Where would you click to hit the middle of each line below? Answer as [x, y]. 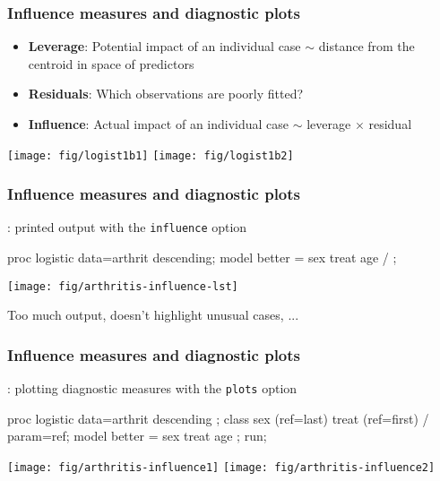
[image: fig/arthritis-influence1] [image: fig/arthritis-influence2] [221, 468]
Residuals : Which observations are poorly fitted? [166, 94]
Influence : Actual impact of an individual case [159, 124]
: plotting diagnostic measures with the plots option [152, 388]
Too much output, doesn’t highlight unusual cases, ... [153, 315]
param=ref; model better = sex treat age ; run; [137, 436]
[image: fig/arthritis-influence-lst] [123, 286]
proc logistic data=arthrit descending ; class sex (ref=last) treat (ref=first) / [218, 418]
